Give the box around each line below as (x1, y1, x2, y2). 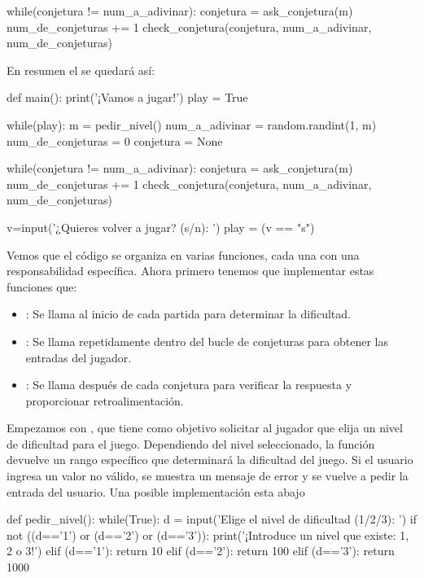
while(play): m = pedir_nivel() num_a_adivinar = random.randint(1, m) (7, 116, 377, 133)
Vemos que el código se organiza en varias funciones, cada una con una (7, 246, 360, 263)
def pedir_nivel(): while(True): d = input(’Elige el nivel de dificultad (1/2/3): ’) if (7, 510, 417, 528)
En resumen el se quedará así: (7, 61, 155, 78)
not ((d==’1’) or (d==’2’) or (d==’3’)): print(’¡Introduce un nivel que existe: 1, (7, 526, 409, 543)
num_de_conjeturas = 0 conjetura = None (7, 132, 223, 149)
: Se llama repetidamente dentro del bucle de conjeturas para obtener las (25, 332, 389, 349)
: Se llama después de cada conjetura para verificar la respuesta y (25, 376, 352, 393)
